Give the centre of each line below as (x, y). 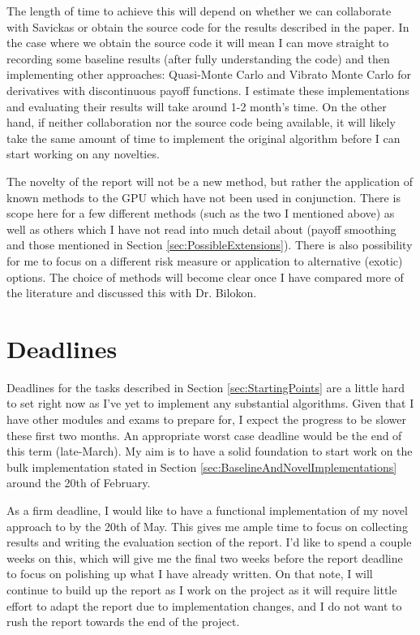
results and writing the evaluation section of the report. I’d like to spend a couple (209, 542)
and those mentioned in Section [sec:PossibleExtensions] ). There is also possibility (210, 245)
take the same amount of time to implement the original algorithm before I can (204, 138)
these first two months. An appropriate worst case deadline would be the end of (204, 435)
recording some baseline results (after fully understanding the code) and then (198, 58)
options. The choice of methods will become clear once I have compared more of (205, 276)
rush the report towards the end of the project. (123, 622)
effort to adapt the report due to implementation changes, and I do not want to (204, 605)
